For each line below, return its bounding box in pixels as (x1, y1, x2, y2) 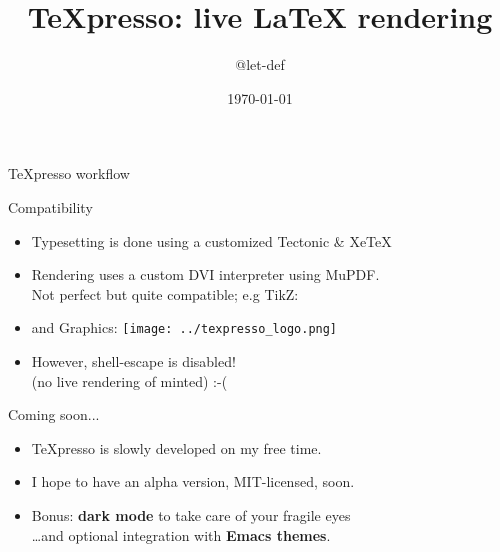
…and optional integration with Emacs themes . (31, 524, 331, 545)
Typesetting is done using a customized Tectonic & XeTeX (31, 230, 392, 251)
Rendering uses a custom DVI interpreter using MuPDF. (31, 264, 380, 285)
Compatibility (8, 196, 93, 217)
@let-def (235, 54, 285, 75)
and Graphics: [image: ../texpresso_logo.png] (31, 317, 338, 338)
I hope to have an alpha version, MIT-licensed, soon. (31, 471, 355, 492)
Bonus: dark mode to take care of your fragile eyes (31, 504, 351, 525)
